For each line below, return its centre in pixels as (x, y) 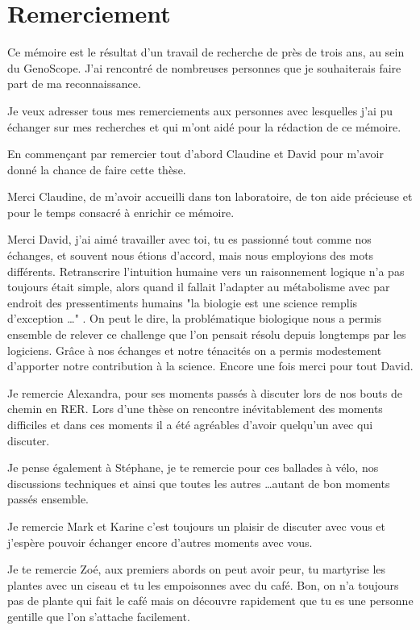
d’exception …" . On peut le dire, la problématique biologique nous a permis (195, 318)
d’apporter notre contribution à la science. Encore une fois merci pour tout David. (210, 366)
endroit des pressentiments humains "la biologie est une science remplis (183, 302)
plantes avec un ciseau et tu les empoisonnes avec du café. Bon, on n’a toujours (203, 584)
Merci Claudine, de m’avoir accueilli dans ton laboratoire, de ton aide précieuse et (210, 196)
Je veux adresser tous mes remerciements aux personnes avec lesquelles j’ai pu (200, 110)
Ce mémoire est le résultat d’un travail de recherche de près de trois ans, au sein (206, 52)
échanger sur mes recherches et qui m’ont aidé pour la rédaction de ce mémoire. (204, 126)
